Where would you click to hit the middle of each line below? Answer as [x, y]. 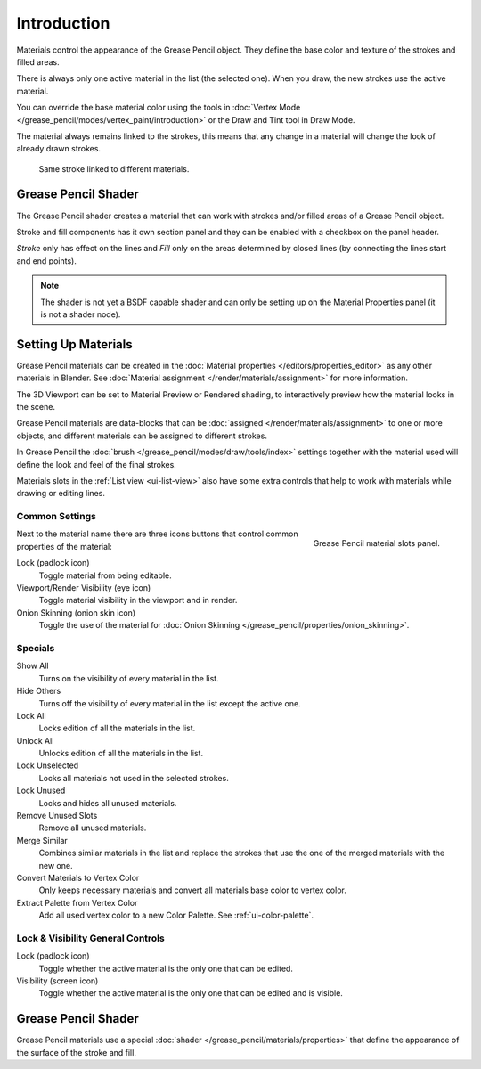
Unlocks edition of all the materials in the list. [121, 754]
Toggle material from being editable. [106, 575]
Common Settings [57, 517]
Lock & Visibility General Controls [90, 938]
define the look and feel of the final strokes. [97, 464]
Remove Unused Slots [57, 816]
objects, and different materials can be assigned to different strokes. [142, 436]
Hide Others [39, 691]
